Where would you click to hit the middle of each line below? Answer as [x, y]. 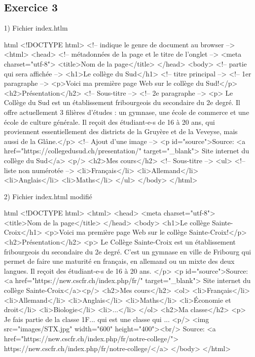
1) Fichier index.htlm [36, 28]
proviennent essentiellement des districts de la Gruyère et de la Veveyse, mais [121, 131]
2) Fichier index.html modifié [48, 196]
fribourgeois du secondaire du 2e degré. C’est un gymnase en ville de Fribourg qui [127, 251]
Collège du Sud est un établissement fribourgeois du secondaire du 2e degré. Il [122, 102]
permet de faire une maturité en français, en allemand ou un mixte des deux [119, 261]
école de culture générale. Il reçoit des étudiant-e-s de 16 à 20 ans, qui [109, 122]
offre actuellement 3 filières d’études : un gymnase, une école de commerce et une [127, 112]
